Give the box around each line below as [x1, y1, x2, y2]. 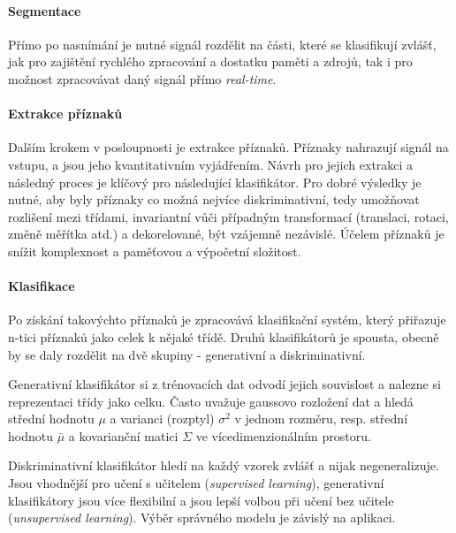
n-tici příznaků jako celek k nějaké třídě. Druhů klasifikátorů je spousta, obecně [8, 327, 439, 346]
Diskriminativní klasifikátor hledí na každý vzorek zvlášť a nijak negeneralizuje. [8, 456, 439, 475]
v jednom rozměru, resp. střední [234, 409, 408, 428]
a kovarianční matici [68, 426, 179, 445]
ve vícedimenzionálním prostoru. [195, 426, 371, 445]
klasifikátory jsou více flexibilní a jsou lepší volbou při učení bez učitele [8, 491, 394, 509]
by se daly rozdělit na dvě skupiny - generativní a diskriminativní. [8, 345, 366, 363]
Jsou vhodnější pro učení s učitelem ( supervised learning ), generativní [8, 474, 384, 492]
